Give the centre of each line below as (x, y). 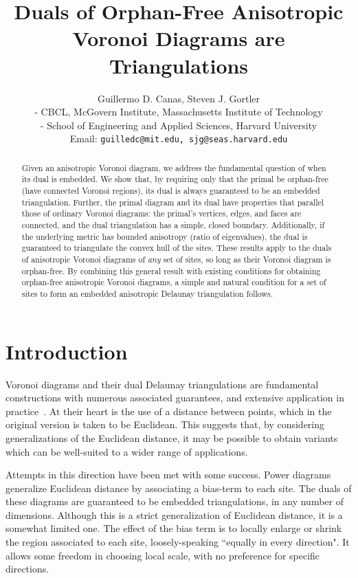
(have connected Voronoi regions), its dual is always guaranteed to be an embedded (171, 191)
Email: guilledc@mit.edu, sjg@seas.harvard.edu (179, 138)
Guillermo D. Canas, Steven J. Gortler (179, 98)
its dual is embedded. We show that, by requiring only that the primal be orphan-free (175, 179)
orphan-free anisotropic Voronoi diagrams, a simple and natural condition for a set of (174, 282)
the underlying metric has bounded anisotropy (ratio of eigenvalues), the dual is (165, 236)
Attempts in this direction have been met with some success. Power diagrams (168, 475)
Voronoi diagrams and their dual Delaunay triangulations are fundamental (162, 384)
